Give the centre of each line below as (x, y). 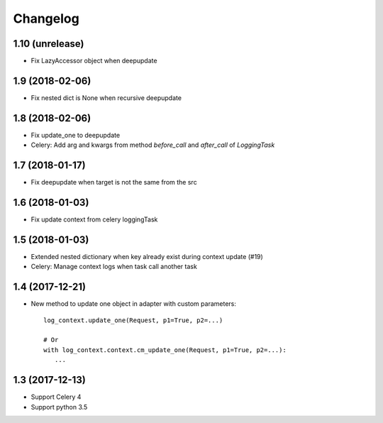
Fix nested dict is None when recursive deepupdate (106, 98)
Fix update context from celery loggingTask (94, 219)
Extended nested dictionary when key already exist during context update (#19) (147, 256)
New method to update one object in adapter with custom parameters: (134, 304)
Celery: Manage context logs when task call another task (114, 267)
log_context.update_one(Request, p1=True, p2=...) (133, 320)
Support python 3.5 (59, 407)
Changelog (46, 18)
